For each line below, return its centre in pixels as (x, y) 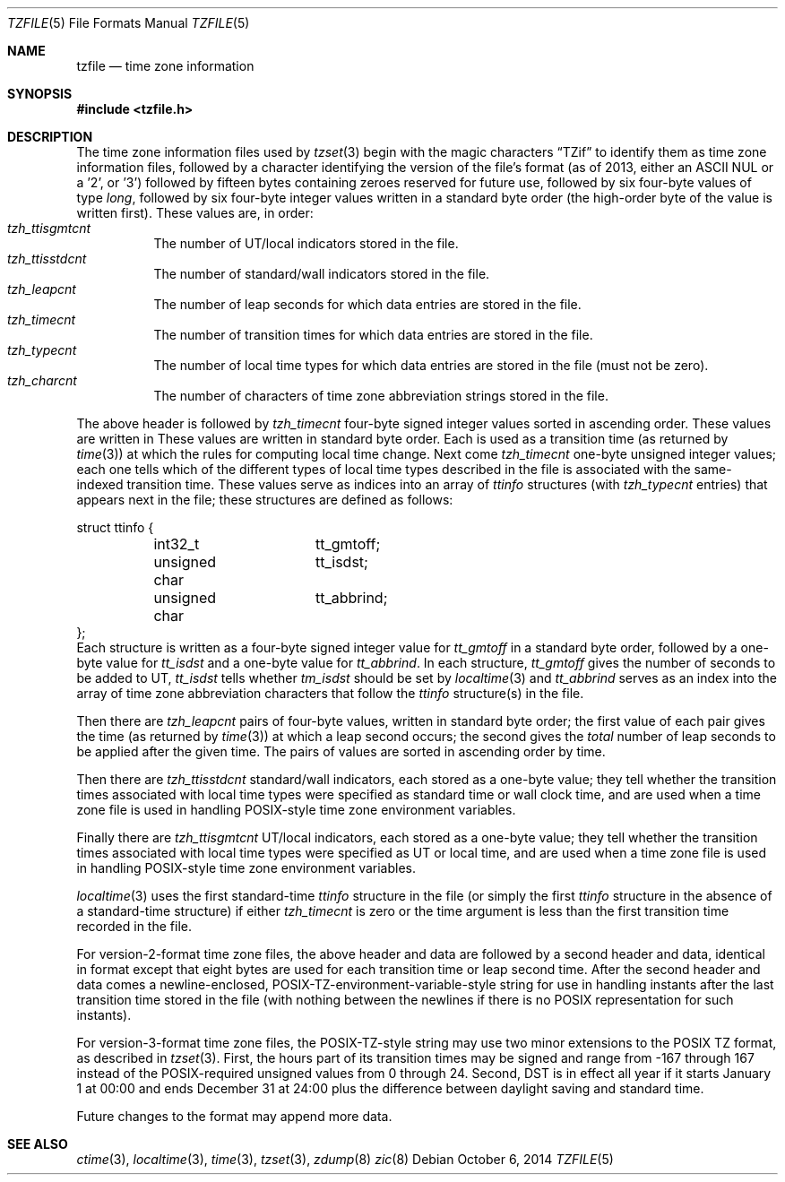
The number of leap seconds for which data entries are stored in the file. (367, 304)
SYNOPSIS (40, 94)
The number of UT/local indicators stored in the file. (306, 243)
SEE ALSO (38, 1144)
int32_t (177, 544)
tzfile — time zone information (165, 66)
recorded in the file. (134, 926)
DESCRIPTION (50, 137)
